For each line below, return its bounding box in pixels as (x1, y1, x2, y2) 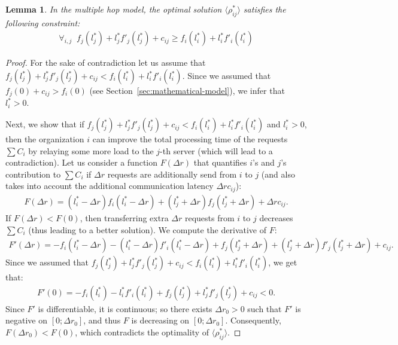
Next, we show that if (5, 118, 84, 130)
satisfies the (243, 3, 286, 15)
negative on (5, 314, 47, 326)
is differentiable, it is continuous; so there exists (38, 302, 212, 315)
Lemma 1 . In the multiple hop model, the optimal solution (5, 3, 222, 15)
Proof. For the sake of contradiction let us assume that (5, 56, 206, 69)
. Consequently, (225, 314, 281, 326)
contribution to (5, 167, 61, 180)
